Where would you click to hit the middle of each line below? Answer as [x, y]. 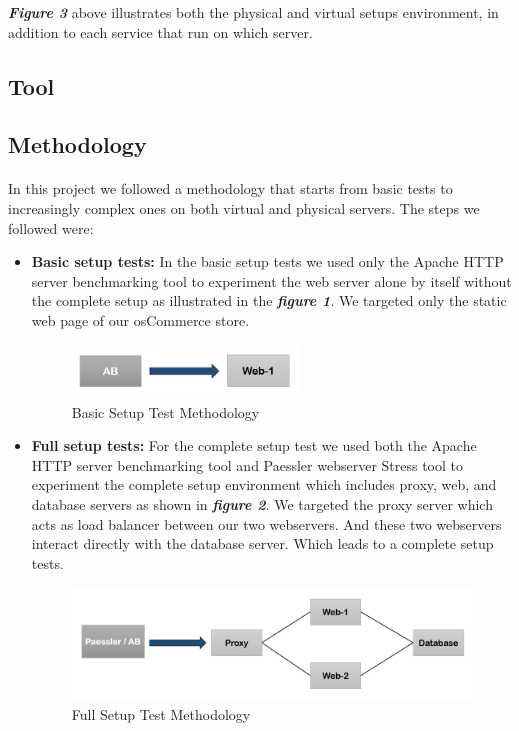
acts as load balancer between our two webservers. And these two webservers [266, 523]
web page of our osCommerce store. [140, 319]
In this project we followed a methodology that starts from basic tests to [230, 188]
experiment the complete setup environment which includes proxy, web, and [264, 484]
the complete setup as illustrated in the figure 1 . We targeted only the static [269, 300]
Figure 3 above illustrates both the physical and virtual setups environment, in [253, 12]
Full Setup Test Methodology [161, 713]
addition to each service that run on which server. [160, 31]
